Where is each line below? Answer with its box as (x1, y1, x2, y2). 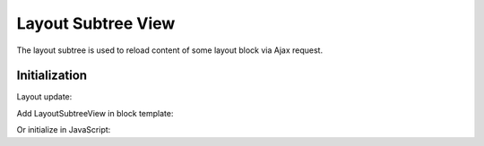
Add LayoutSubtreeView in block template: (16, 107, 174, 118)
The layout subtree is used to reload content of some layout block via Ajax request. (16, 45, 323, 56)
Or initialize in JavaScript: (16, 125, 111, 135)
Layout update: (16, 91, 73, 102)
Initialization (16, 68, 88, 83)
